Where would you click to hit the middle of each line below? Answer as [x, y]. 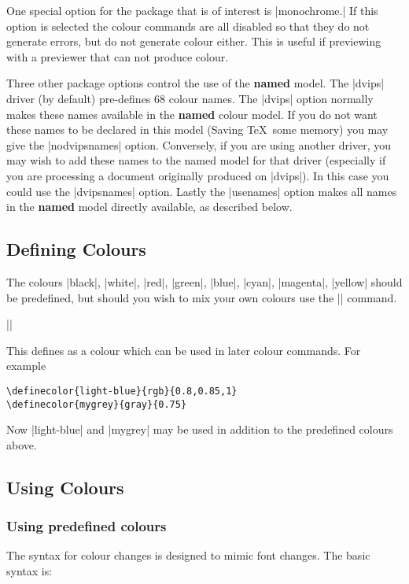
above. [22, 444]
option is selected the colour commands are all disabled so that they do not [188, 26]
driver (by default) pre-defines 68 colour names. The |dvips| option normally [190, 98]
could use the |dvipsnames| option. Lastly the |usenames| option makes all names [202, 191]
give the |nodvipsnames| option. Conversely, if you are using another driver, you [199, 144]
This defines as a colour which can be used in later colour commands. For [184, 350]
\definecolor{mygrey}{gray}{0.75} [97, 404]
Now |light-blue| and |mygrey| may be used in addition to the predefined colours [200, 429]
